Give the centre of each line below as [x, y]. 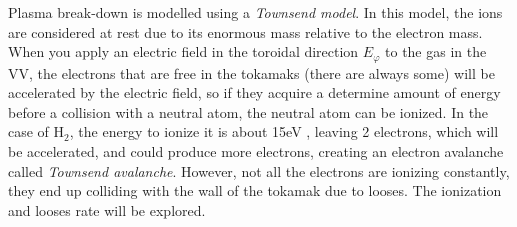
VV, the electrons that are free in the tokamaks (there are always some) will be [251, 72]
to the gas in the [436, 51]
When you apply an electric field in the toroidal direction [183, 51]
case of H [36, 131]
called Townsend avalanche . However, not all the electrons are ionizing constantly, [259, 170]
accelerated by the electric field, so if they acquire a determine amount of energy [254, 92]
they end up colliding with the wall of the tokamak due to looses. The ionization [255, 190]
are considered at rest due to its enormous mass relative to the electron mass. [245, 31]
